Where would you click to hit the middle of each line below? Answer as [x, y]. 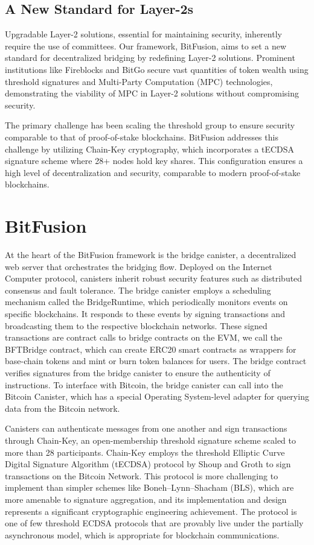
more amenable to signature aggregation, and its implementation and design [146, 499]
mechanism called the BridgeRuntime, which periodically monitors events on [146, 302]
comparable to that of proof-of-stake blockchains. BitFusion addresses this [142, 137]
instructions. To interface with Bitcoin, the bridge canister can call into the [144, 384]
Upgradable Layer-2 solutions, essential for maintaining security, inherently [143, 34]
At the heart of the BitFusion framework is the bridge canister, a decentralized [151, 255]
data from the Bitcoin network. [62, 408]
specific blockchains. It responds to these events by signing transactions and [145, 314]
